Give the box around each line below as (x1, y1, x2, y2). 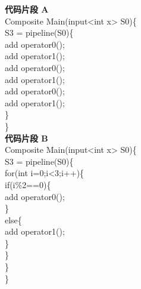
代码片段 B (5, 131, 48, 144)
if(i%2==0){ (5, 178, 51, 190)
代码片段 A (5, 3, 49, 15)
